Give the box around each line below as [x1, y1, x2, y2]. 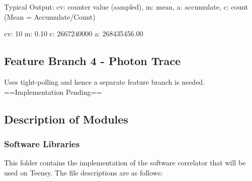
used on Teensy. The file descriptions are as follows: [4, 167, 163, 177]
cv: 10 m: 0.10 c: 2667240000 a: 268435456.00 [4, 28, 143, 39]
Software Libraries [4, 137, 80, 150]
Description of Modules [4, 111, 128, 127]
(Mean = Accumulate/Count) [4, 11, 96, 22]
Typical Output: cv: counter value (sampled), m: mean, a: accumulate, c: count [4, 2, 248, 12]
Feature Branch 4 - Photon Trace [4, 53, 181, 69]
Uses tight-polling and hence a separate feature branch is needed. [4, 76, 205, 87]
